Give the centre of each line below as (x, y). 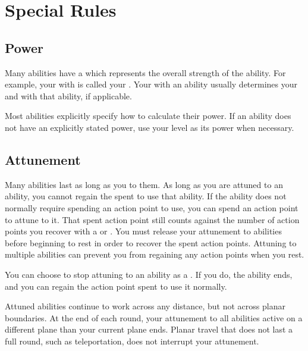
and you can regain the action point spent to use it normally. (116, 286)
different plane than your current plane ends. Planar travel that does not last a (149, 329)
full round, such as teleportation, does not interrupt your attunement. (132, 341)
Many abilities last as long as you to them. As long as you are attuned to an (144, 184)
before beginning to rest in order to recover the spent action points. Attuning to (151, 242)
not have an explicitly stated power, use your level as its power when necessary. (150, 127)
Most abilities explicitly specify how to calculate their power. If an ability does (148, 116)
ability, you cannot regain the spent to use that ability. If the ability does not (146, 196)
